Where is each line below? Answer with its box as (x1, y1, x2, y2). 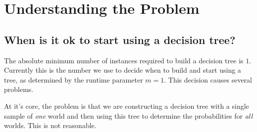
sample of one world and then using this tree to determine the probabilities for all (4, 110, 253, 121)
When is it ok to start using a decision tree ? (4, 32, 236, 47)
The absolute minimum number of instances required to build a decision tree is (4, 55, 244, 65)
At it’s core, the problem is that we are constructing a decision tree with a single (4, 100, 249, 111)
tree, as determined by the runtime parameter (4, 74, 143, 85)
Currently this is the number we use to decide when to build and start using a (4, 65, 241, 75)
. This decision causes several (164, 74, 252, 85)
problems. (4, 84, 34, 94)
